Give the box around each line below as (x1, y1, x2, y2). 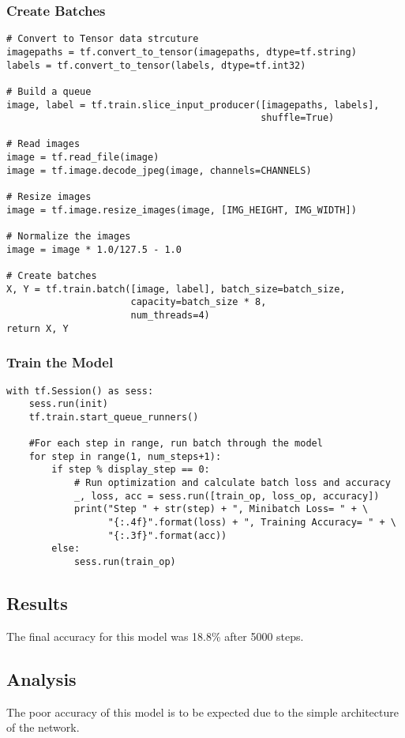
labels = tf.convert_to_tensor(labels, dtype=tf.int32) (6, 59, 306, 71)
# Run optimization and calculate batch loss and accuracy (73, 477, 391, 489)
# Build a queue (6, 85, 92, 97)
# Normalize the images (6, 231, 131, 243)
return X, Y (6, 322, 69, 334)
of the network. (6, 719, 80, 736)
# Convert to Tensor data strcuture (6, 33, 199, 45)
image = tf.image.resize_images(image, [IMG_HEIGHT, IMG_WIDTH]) (6, 204, 357, 216)
